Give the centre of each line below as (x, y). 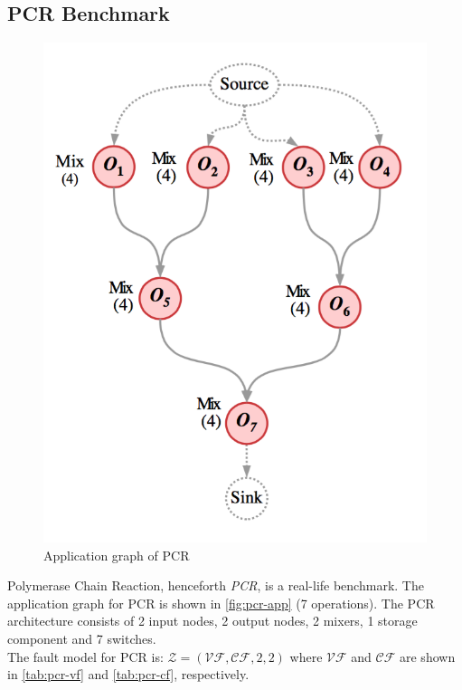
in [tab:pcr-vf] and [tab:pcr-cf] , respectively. (128, 674)
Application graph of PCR (117, 555)
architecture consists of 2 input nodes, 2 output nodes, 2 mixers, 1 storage (212, 621)
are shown (428, 656)
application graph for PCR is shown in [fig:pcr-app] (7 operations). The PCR (221, 603)
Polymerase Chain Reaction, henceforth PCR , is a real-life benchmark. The (216, 585)
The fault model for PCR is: (85, 656)
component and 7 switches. (82, 638)
